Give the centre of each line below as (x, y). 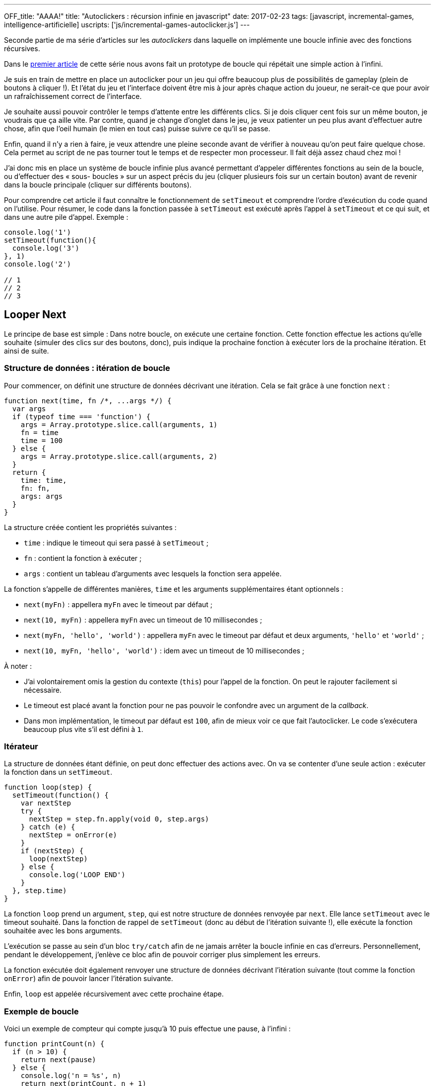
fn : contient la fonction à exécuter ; (83, 558)
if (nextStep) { (52, 851)
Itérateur (21, 746)
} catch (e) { (48, 827)
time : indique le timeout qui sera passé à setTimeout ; (116, 543)
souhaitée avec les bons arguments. (63, 931)
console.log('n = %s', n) (71, 1076)
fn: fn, (35, 488)
